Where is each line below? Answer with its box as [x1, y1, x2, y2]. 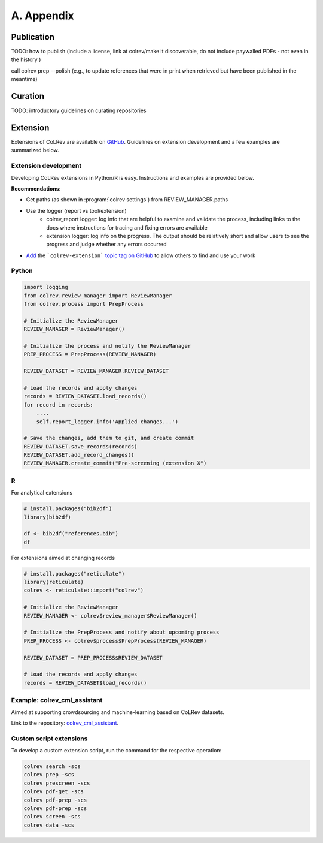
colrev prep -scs [23, 771, 75, 778]
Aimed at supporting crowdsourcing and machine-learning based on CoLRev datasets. [11, 708, 224, 716]
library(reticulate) [23, 579, 84, 586]
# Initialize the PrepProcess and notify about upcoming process [23, 629, 220, 636]
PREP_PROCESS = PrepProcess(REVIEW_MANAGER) [23, 351, 157, 358]
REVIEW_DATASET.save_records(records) [23, 443, 138, 450]
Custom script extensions [11, 734, 88, 743]
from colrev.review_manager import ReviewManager [23, 292, 172, 299]
